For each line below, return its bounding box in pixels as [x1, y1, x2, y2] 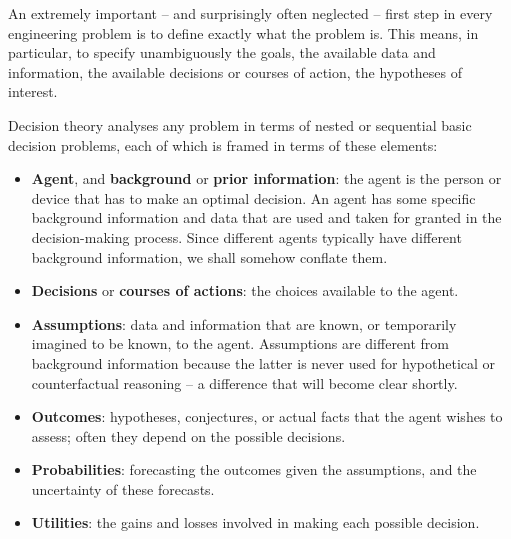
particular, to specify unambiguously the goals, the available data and [8, 42, 436, 63]
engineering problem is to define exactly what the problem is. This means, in [8, 22, 479, 43]
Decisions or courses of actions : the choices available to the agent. [31, 280, 459, 301]
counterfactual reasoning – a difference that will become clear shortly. [31, 372, 458, 393]
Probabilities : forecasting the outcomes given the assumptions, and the [31, 459, 477, 480]
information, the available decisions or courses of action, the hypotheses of [8, 61, 463, 82]
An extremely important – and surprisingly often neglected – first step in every [8, 3, 493, 23]
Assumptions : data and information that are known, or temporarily [31, 313, 457, 334]
